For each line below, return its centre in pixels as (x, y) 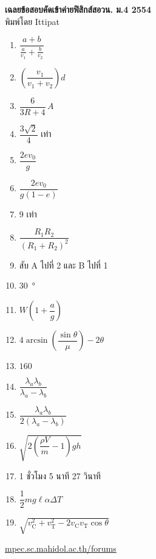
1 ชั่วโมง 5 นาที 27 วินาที (60, 475)
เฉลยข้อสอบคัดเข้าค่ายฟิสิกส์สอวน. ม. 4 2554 (78, 9)
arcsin (37, 341)
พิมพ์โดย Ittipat (32, 21)
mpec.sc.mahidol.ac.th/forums (61, 548)
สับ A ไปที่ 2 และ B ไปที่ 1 (63, 265)
